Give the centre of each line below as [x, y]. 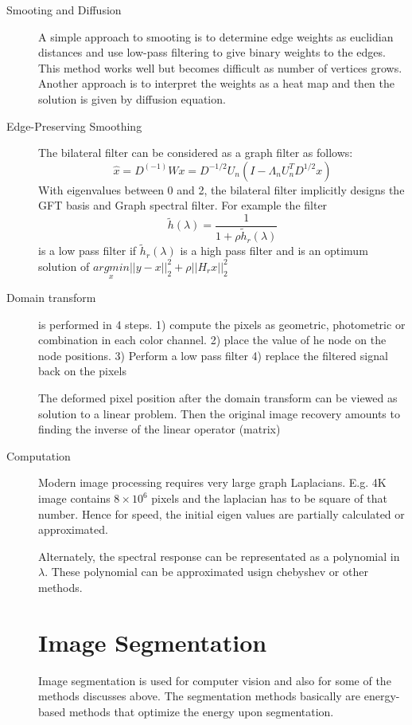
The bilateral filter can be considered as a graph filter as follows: [196, 153]
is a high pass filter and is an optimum [274, 251]
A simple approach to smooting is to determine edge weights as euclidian [216, 36]
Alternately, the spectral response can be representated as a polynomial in [219, 556]
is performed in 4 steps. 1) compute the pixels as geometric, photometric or [222, 324]
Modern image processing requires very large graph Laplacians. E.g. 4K [212, 482]
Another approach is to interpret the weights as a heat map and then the [216, 83]
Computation [39, 455]
